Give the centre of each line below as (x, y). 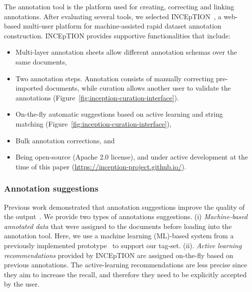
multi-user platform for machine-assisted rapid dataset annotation (122, 26)
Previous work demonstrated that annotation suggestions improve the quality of (124, 207)
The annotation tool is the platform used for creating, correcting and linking (119, 6)
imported (29, 88)
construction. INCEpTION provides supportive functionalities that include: (117, 35)
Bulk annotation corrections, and (65, 140)
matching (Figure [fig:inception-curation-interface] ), (93, 123)
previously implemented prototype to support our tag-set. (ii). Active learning (123, 245)
